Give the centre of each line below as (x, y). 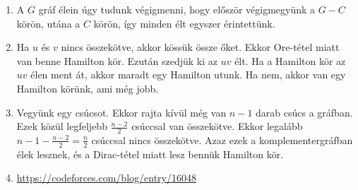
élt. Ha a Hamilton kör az (290, 60)
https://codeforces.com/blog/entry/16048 (106, 178)
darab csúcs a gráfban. (304, 112)
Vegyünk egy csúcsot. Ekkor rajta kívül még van (121, 112)
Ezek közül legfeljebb (62, 126)
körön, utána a (48, 23)
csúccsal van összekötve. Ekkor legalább (217, 126)
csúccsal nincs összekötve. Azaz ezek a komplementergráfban (222, 139)
